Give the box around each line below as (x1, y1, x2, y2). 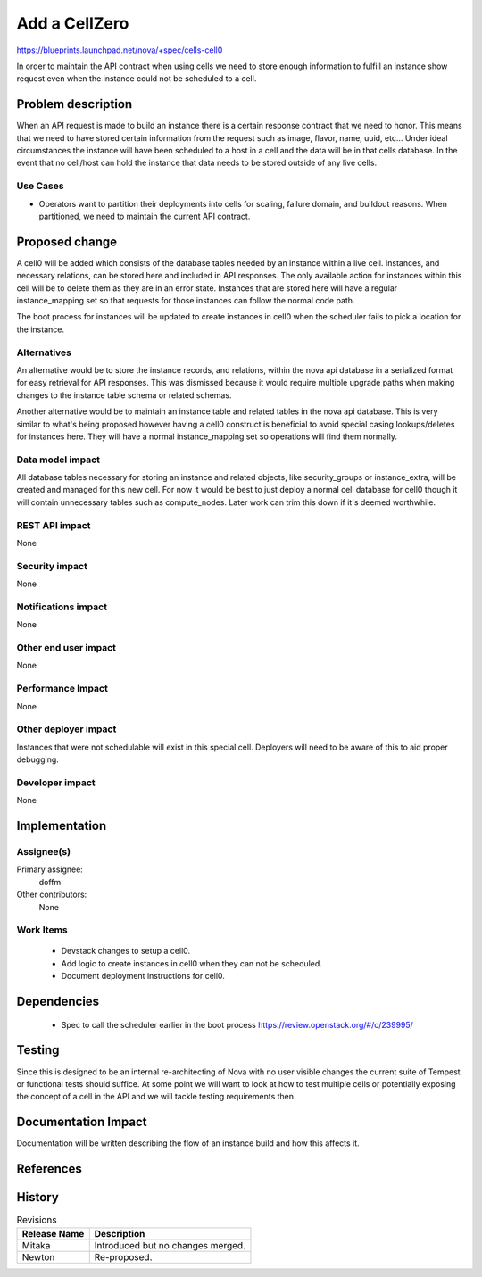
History (16, 1190, 60, 1205)
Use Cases (16, 179, 64, 192)
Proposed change (16, 234, 118, 249)
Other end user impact (16, 642, 116, 653)
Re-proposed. (94, 1250, 153, 1263)
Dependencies (16, 994, 100, 1009)
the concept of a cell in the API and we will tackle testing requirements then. (16, 1091, 296, 1102)
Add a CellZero (16, 13, 129, 33)
